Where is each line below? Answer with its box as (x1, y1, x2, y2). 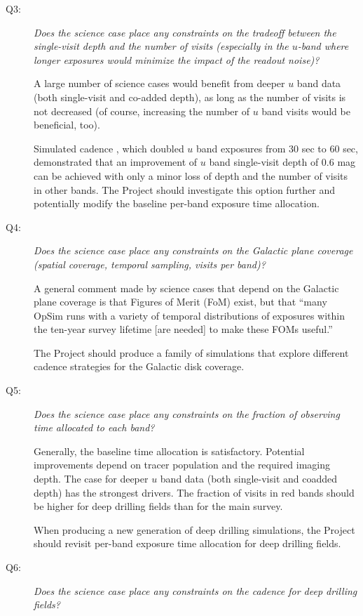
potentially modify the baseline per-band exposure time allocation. (34, 196, 320, 211)
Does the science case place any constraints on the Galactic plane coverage (34, 243, 353, 258)
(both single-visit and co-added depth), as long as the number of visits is (34, 89, 346, 104)
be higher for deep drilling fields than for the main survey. (34, 499, 283, 513)
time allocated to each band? (34, 420, 155, 435)
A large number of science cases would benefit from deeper (34, 76, 285, 91)
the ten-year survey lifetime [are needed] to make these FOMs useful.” (34, 322, 333, 336)
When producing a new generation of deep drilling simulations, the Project (34, 522, 355, 537)
